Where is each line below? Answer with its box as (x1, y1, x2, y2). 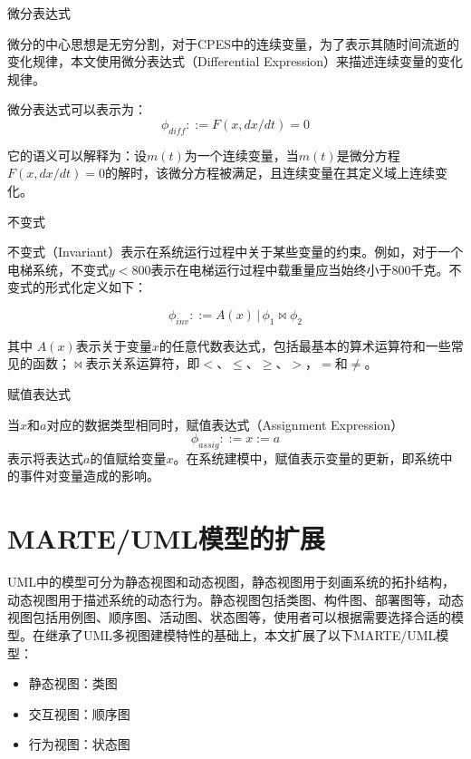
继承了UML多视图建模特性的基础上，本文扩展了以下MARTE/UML (44, 625, 437, 644)
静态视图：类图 (28, 674, 118, 693)
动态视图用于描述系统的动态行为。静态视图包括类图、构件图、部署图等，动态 (7, 589, 464, 608)
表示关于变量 (75, 336, 152, 355)
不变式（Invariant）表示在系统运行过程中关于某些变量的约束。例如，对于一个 (7, 242, 464, 261)
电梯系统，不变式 (7, 259, 109, 278)
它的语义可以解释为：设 (7, 145, 147, 164)
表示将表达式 (7, 448, 83, 467)
